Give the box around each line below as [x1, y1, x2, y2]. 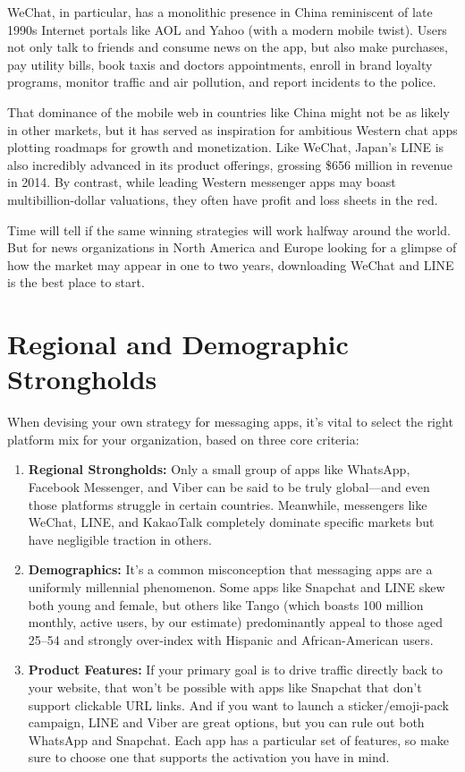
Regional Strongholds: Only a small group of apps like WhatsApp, [28, 460, 410, 479]
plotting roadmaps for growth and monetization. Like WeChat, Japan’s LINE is [7, 138, 444, 157]
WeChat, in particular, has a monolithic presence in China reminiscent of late [7, 3, 433, 21]
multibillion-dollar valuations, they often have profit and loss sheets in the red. [7, 190, 438, 208]
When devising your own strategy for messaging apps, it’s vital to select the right [7, 412, 453, 431]
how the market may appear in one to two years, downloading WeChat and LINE [7, 255, 454, 274]
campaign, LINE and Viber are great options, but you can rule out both [28, 713, 425, 732]
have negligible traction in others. [28, 530, 212, 548]
